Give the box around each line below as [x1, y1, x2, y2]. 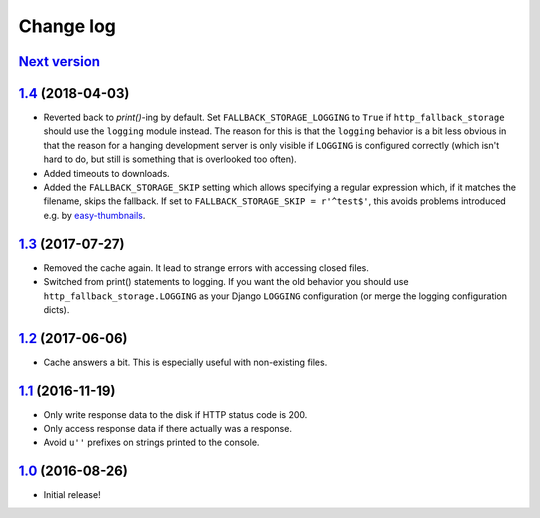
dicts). [43, 303, 70, 315]
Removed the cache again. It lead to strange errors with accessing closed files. [43, 261, 369, 274]
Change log [18, 15, 117, 37]
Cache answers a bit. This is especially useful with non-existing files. [43, 356, 328, 368]
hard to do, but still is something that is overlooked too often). [43, 153, 297, 165]
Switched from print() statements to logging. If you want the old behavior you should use [43, 276, 409, 288]
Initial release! [43, 489, 101, 501]
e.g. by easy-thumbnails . [43, 209, 146, 221]
